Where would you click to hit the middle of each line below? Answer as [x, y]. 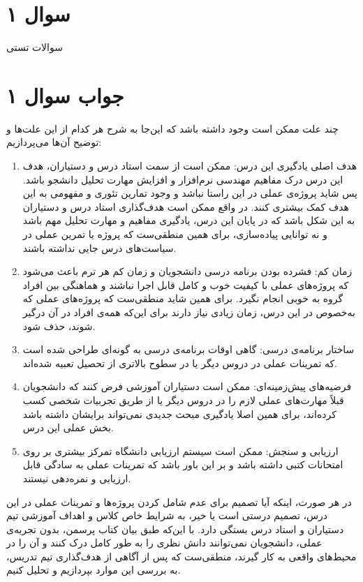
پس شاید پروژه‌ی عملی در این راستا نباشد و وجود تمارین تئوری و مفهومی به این [190, 193]
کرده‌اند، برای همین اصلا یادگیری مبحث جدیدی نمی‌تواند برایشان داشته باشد [179, 413]
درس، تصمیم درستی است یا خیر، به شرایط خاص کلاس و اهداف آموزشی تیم [167, 515]
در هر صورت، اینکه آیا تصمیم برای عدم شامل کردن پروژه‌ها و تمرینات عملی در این [179, 501]
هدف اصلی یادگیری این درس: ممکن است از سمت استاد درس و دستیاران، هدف [190, 166]
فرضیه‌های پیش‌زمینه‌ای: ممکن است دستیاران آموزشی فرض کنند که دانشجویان [187, 386]
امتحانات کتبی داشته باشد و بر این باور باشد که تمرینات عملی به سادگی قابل [183, 464]
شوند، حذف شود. [59, 326]
